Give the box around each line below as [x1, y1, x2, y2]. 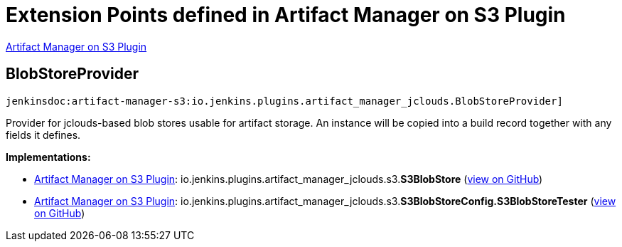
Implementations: [6, 150, 91, 163]
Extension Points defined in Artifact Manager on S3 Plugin [6, 3, 566, 27]
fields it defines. [6, 128, 81, 141]
